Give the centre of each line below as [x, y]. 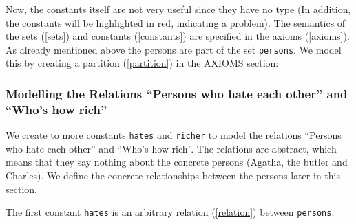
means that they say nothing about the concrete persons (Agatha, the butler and [177, 162]
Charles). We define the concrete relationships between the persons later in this [173, 176]
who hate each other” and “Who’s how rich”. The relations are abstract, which [171, 148]
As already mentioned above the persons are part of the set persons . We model [174, 49]
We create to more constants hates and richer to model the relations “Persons [174, 135]
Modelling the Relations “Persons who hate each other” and [177, 93]
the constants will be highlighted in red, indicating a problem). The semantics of [176, 22]
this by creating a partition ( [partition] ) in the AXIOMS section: [142, 63]
